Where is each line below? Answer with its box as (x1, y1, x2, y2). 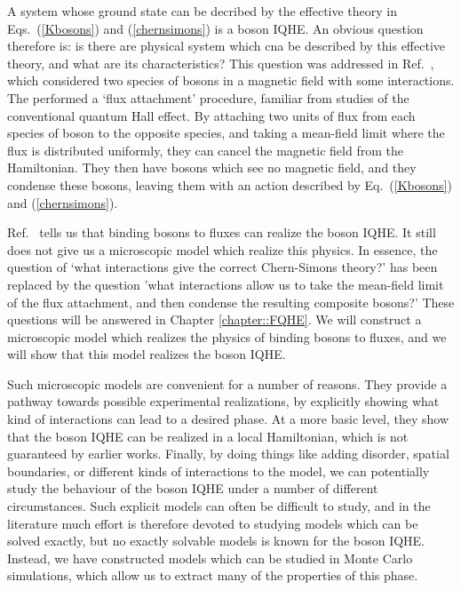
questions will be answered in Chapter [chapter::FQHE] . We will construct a (7, 310, 422, 329)
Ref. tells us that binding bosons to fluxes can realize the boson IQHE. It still (7, 223, 436, 242)
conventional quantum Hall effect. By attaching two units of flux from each (7, 106, 416, 124)
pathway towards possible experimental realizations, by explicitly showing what (7, 392, 440, 411)
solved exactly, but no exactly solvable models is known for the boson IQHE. (7, 531, 425, 550)
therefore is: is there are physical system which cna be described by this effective (7, 36, 445, 55)
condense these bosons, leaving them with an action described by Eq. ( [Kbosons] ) (7, 175, 452, 194)
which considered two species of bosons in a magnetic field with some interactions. (7, 71, 455, 90)
